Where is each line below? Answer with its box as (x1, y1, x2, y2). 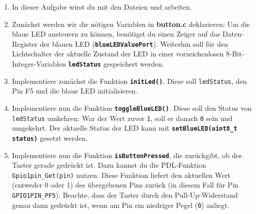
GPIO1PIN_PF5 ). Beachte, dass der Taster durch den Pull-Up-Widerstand (12, 190, 238, 200)
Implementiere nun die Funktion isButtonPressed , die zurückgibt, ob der (12, 149, 242, 160)
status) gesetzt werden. (12, 132, 88, 143)
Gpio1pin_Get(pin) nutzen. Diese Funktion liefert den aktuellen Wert (12, 169, 231, 180)
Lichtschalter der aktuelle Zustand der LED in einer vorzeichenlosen (12, 48, 224, 59)
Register (12, 38, 38, 49)
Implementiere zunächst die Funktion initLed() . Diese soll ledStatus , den (12, 75, 247, 86)
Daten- (222, 28, 244, 39)
